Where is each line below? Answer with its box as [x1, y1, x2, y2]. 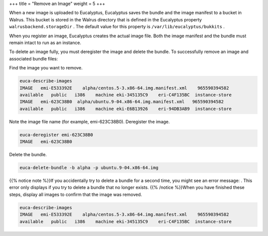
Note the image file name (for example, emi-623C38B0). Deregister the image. [9, 118, 170, 124]
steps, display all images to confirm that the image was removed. [9, 191, 142, 197]
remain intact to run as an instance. [9, 40, 81, 46]
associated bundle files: [9, 56, 58, 61]
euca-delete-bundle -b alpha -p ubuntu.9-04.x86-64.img [19, 165, 159, 171]
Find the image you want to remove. [9, 65, 83, 71]
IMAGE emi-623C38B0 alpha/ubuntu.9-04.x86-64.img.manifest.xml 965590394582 [19, 99, 224, 105]
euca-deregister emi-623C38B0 [19, 132, 93, 137]
